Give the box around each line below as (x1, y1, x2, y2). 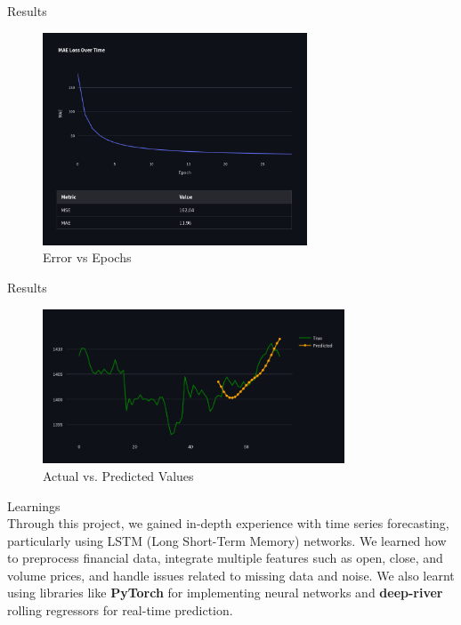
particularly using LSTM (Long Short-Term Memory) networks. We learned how (7, 531, 447, 549)
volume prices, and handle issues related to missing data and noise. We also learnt (7, 565, 455, 584)
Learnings (7, 496, 61, 515)
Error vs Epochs (43, 248, 132, 267)
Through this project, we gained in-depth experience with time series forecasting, (7, 514, 449, 533)
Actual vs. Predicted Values (43, 466, 194, 485)
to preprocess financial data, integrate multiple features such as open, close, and (7, 549, 443, 567)
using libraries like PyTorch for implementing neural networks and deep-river (7, 583, 443, 602)
